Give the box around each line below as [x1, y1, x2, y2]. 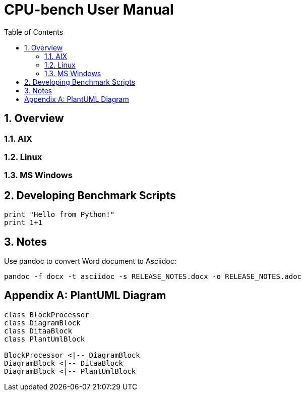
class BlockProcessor [4, 310, 89, 319]
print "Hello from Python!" [4, 210, 115, 219]
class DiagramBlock [4, 318, 81, 327]
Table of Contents [4, 27, 64, 36]
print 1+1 [4, 218, 42, 227]
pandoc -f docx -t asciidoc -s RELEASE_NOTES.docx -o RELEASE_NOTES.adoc [4, 272, 302, 281]
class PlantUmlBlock [4, 334, 85, 343]
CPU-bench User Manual [4, 1, 174, 18]
